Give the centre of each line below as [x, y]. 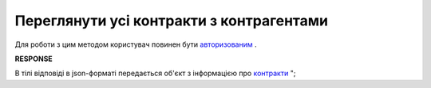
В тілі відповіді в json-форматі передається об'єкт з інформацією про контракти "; [155, 73]
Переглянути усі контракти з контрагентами [172, 21]
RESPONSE [34, 59]
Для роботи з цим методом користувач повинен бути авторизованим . [136, 44]
